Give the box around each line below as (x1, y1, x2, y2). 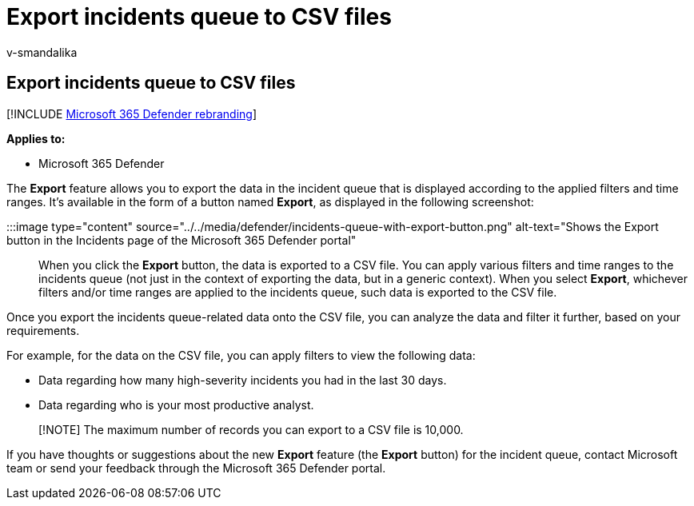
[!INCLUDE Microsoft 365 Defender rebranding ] (6, 106, 257, 121)
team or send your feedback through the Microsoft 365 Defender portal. (6, 460, 386, 475)
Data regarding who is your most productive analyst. (38, 397, 314, 412)
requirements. (6, 323, 80, 337)
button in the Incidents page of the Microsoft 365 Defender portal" (6, 233, 357, 247)
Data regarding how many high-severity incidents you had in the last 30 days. (38, 373, 447, 387)
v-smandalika (6, 45, 78, 59)
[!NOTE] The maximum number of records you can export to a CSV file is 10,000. (38, 422, 464, 436)
